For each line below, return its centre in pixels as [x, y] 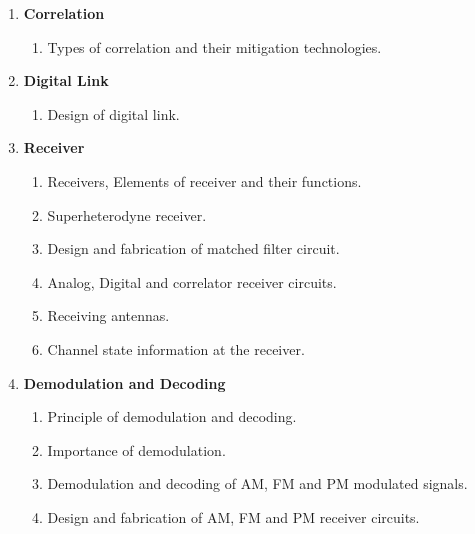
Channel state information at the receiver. [176, 348]
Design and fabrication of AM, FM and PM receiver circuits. [233, 516]
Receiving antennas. [108, 315]
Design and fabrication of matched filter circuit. [193, 248]
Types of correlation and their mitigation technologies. [214, 46]
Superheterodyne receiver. [127, 214]
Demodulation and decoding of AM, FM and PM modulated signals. [257, 483]
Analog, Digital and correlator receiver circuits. [192, 281]
